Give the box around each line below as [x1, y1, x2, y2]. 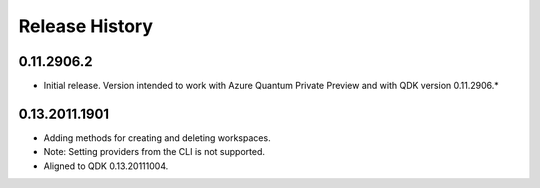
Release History [18, 15, 154, 37]
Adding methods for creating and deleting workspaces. [43, 131, 271, 144]
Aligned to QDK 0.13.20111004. [43, 160, 169, 172]
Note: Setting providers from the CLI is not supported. [43, 146, 265, 158]
